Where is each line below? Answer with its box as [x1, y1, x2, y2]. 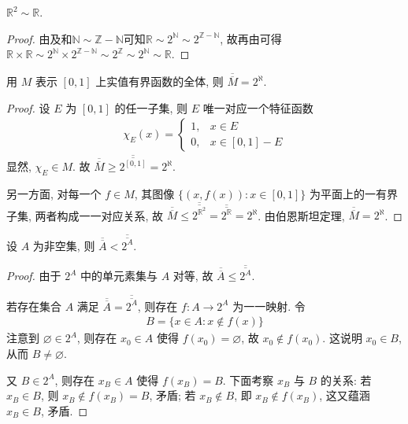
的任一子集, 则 [114, 99, 187, 116]
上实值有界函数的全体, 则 [95, 73, 224, 90]
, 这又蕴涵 [319, 387, 370, 404]
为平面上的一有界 [309, 186, 398, 202]
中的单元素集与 [80, 267, 158, 284]
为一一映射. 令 [232, 297, 306, 314]
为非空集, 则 [32, 237, 95, 253]
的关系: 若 [320, 371, 372, 388]
